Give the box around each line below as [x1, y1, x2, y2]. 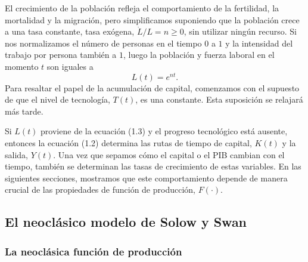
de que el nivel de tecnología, [5, 93, 110, 106]
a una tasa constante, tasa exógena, [5, 25, 135, 38]
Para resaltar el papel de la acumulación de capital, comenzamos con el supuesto [5, 81, 300, 94]
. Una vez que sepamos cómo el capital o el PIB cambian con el [53, 148, 285, 161]
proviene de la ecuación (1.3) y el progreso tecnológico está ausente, [41, 125, 288, 137]
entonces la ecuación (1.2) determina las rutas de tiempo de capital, [5, 137, 252, 149]
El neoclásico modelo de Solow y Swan [5, 212, 247, 231]
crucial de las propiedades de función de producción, [5, 183, 195, 196]
